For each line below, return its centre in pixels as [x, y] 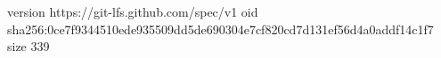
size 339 [29, 46]
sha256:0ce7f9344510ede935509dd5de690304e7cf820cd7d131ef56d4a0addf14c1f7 [220, 29]
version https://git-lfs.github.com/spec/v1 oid [133, 11]
